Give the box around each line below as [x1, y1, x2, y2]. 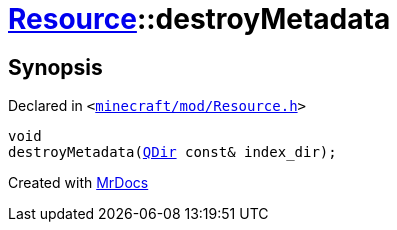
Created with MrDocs [8, 174, 149, 192]
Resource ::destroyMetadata [8, 2, 391, 36]
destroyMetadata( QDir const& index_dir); [8, 144, 337, 161]
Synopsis [8, 54, 103, 80]
